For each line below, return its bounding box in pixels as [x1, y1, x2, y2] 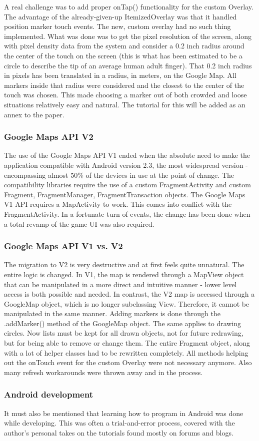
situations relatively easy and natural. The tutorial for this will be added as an [4, 99, 245, 109]
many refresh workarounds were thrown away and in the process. [4, 367, 203, 377]
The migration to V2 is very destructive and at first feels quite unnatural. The [4, 259, 244, 270]
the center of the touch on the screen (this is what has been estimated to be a [4, 50, 242, 60]
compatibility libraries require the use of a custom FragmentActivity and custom [4, 179, 251, 190]
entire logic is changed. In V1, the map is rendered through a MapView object [4, 269, 244, 279]
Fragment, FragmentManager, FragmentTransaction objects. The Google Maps [4, 189, 245, 199]
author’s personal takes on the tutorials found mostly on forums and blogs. [4, 427, 233, 438]
